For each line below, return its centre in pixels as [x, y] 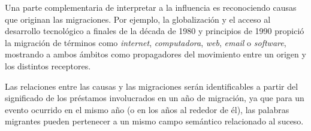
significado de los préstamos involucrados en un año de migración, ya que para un [155, 98]
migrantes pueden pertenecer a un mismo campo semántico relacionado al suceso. [154, 121]
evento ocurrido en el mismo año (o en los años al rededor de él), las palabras [147, 109]
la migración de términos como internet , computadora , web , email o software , [146, 42]
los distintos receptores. [48, 65]
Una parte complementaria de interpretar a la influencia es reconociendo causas [151, 7]
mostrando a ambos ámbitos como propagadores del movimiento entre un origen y [155, 54]
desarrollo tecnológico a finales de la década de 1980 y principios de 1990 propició [155, 31]
